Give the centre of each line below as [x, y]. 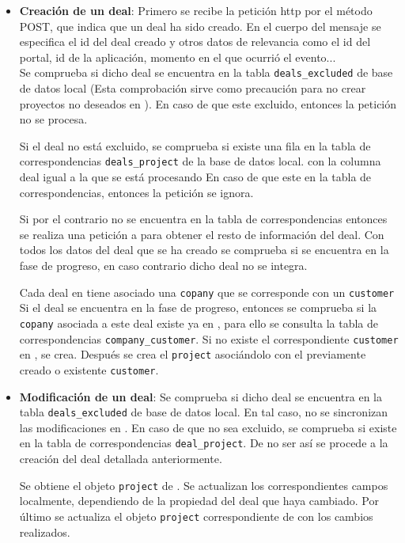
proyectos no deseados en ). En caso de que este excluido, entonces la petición [208, 103]
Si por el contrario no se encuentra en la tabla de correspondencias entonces [203, 219]
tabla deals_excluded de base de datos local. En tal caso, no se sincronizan [204, 412]
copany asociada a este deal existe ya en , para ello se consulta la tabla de [199, 323]
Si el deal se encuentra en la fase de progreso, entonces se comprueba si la [198, 308]
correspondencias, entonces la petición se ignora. [136, 192]
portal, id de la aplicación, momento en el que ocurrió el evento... [178, 57]
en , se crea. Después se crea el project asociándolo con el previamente [193, 354]
